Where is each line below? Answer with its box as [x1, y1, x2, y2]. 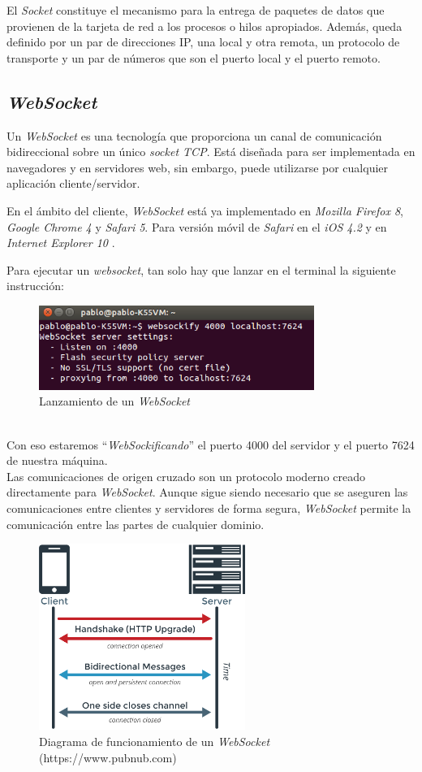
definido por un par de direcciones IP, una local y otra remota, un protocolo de [6, 33, 400, 50]
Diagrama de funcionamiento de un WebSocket [39, 732, 270, 749]
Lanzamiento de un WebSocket [39, 393, 190, 410]
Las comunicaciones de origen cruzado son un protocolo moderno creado [6, 467, 365, 484]
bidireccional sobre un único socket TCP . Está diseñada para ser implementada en [6, 143, 416, 160]
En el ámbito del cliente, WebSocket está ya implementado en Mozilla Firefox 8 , [6, 202, 403, 219]
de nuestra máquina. [6, 452, 108, 469]
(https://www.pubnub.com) [39, 748, 177, 765]
